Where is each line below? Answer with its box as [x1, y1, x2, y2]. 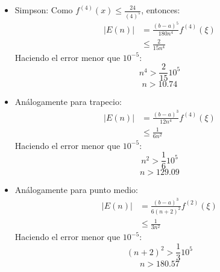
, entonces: [141, 4, 180, 16]
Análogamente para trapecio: [14, 95, 122, 108]
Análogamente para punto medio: [14, 183, 139, 196]
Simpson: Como [14, 4, 73, 16]
